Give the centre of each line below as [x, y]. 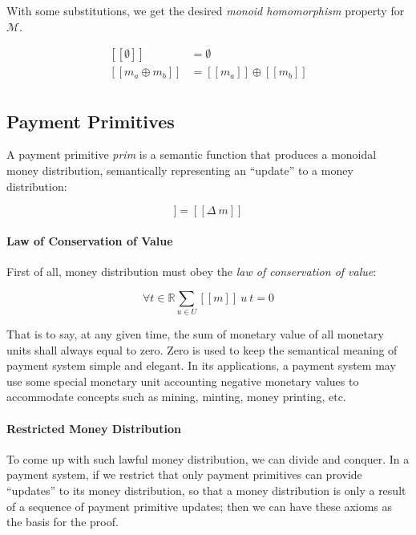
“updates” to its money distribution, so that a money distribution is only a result [206, 490]
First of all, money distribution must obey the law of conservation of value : [192, 272]
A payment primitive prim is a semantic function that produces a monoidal [192, 154]
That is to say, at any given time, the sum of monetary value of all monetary [195, 333]
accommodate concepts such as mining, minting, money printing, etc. [176, 397]
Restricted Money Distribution [94, 428]
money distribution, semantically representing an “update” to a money [180, 170]
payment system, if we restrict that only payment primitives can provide [184, 474]
